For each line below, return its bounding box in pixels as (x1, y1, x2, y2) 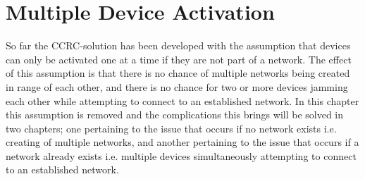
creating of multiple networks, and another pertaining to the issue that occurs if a (6, 135, 359, 149)
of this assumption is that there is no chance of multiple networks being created (6, 66, 350, 80)
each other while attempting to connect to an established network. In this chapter (6, 93, 359, 108)
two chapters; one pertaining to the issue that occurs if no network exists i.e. (6, 121, 337, 135)
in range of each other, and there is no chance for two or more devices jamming (6, 79, 348, 94)
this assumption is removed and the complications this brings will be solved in (6, 107, 344, 122)
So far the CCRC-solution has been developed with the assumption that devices (6, 38, 351, 53)
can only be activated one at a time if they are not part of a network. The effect (6, 51, 352, 66)
